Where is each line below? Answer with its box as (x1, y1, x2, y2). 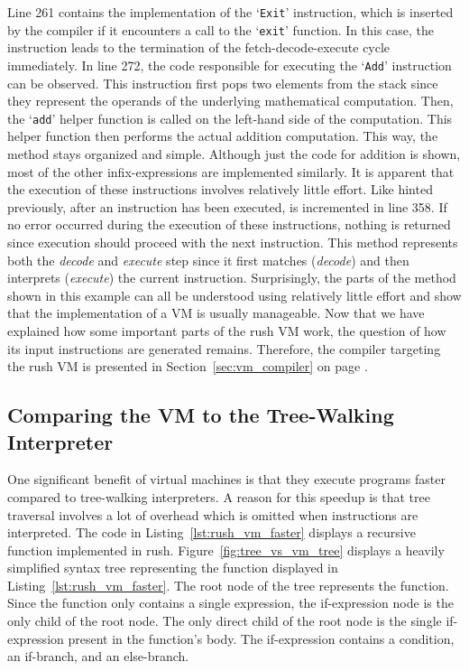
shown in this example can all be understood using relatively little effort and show (7, 285, 462, 304)
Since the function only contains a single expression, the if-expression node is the (7, 593, 454, 612)
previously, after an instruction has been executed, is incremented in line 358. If (7, 197, 447, 216)
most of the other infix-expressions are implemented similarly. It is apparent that (7, 162, 455, 181)
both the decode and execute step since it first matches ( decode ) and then (7, 250, 409, 269)
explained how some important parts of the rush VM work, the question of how (7, 321, 446, 340)
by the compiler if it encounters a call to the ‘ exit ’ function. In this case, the (7, 20, 435, 39)
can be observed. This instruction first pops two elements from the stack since (7, 73, 438, 92)
